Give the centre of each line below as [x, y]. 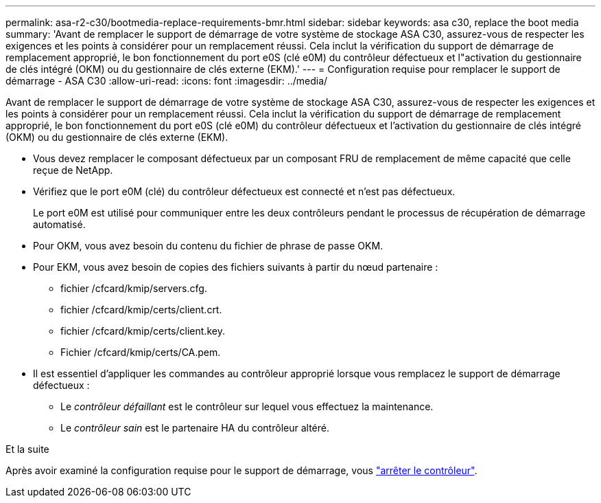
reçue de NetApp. [73, 170]
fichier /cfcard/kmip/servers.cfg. [134, 288]
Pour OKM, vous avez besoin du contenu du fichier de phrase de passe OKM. [208, 246]
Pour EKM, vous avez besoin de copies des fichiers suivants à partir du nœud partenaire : [236, 267]
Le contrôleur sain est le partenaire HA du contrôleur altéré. [195, 428]
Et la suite [27, 449]
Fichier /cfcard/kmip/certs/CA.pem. [141, 352]
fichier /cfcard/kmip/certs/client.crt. [141, 310]
